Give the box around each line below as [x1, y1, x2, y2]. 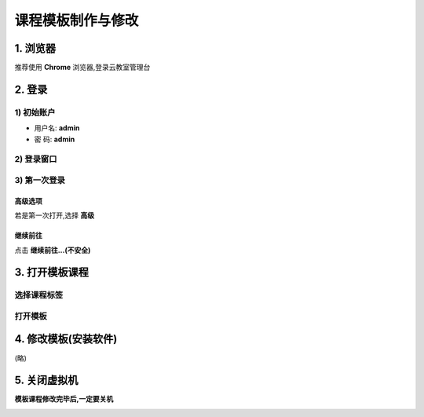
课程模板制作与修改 [14, 12, 139, 29]
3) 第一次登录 [14, 174, 66, 185]
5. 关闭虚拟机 [14, 374, 79, 387]
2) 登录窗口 [14, 154, 57, 165]
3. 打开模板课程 [14, 265, 90, 279]
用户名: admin [34, 123, 80, 133]
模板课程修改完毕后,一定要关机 [14, 394, 114, 404]
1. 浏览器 [14, 42, 57, 55]
